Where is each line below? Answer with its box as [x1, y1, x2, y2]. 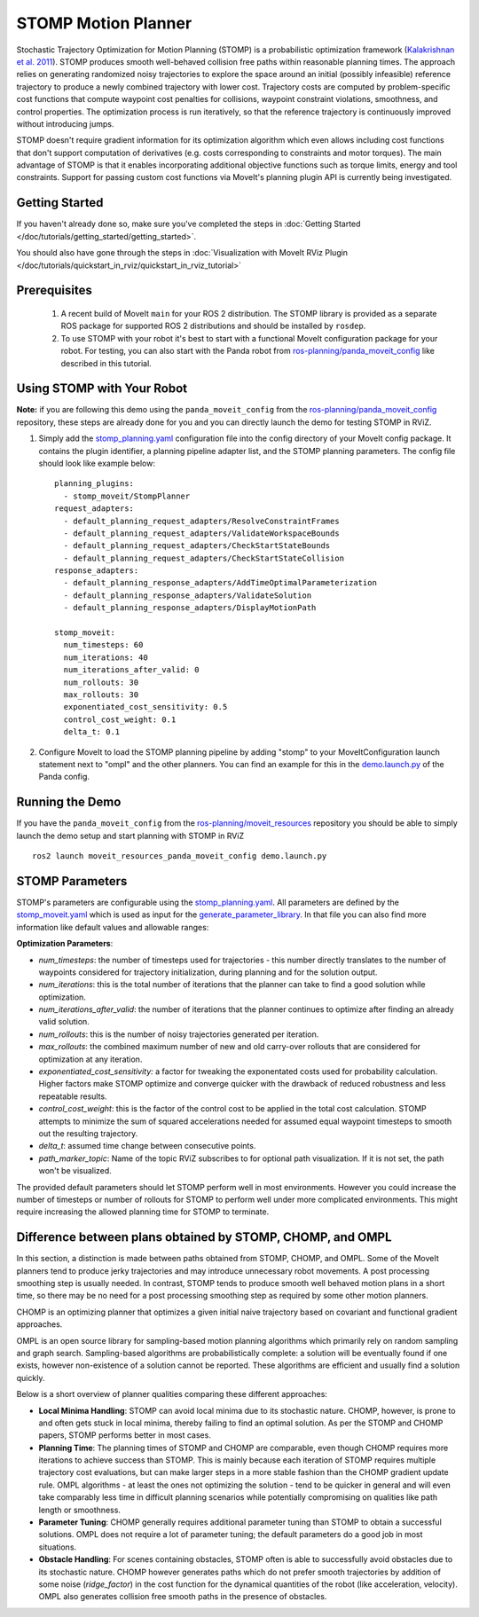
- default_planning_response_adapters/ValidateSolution [63, 590, 312, 600]
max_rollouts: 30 [63, 690, 139, 700]
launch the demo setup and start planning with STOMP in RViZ [16, 830, 244, 841]
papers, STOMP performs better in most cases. [38, 1430, 212, 1440]
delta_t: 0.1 [63, 727, 121, 737]
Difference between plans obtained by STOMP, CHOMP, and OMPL [16, 1229, 392, 1245]
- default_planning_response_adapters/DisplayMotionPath [63, 603, 317, 613]
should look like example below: [38, 458, 155, 468]
